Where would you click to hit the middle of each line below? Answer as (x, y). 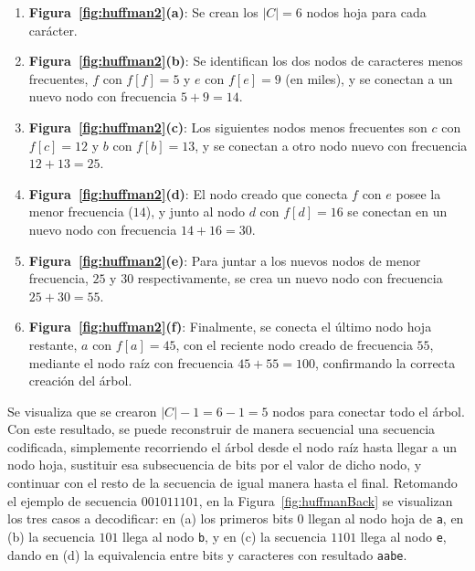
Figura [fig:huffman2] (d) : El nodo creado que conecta (188, 193)
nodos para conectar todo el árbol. (369, 411)
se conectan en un (397, 211)
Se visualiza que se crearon (82, 411)
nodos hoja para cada (366, 12)
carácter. (53, 30)
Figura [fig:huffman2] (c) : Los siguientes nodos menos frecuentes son (228, 127)
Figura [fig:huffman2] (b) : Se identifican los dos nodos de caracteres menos (246, 61)
